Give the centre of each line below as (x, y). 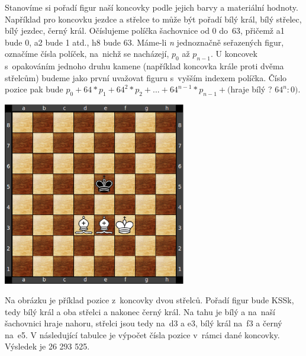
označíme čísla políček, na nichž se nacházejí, (87, 54)
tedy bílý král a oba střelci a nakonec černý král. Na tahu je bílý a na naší (140, 311)
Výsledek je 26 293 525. (47, 346)
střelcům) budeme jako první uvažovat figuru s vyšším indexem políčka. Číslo (146, 77)
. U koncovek (234, 54)
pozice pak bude (34, 89)
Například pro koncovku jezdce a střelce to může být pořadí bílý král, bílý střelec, (153, 19)
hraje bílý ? (251, 89)
